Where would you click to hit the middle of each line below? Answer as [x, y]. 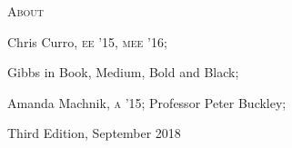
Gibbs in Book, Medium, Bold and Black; [123, 72]
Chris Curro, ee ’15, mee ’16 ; [87, 41]
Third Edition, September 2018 [94, 133]
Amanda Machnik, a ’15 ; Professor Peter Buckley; [147, 102]
